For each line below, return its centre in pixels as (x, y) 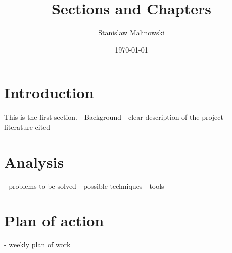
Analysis (34, 161)
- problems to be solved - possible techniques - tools (84, 186)
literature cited (27, 126)
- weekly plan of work (37, 245)
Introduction (49, 93)
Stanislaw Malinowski (131, 33)
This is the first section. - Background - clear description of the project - (116, 117)
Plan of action (54, 220)
